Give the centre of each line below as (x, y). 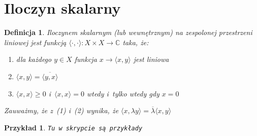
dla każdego (34, 59)
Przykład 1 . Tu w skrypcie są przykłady (73, 127)
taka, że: (136, 42)
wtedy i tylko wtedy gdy (123, 93)
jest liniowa (151, 59)
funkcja (86, 59)
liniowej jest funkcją (35, 42)
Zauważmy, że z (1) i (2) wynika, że (61, 110)
